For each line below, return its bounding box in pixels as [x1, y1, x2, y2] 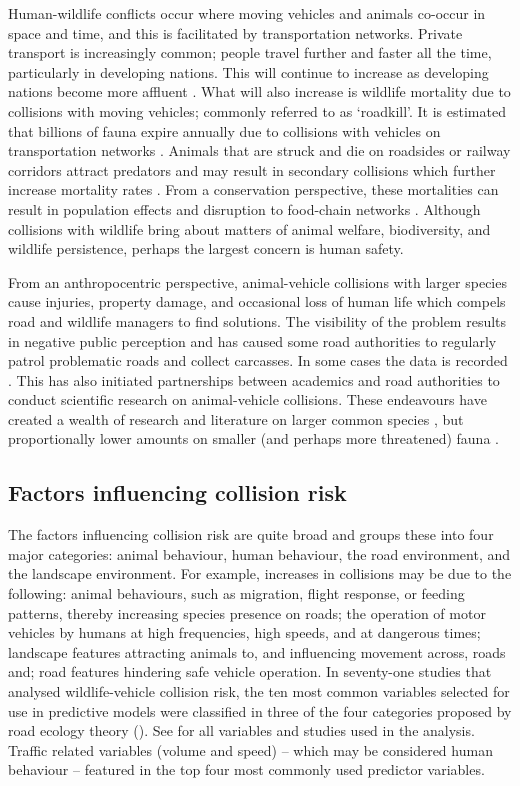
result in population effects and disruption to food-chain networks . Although [8, 198, 481, 219]
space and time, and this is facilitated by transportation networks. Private [8, 22, 463, 43]
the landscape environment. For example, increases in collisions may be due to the [8, 563, 512, 584]
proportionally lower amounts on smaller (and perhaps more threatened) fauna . [8, 428, 499, 449]
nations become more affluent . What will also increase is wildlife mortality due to [8, 81, 511, 102]
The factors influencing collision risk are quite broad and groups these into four [8, 524, 494, 545]
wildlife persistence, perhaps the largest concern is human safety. [8, 238, 404, 259]
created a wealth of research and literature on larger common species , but [8, 408, 464, 429]
